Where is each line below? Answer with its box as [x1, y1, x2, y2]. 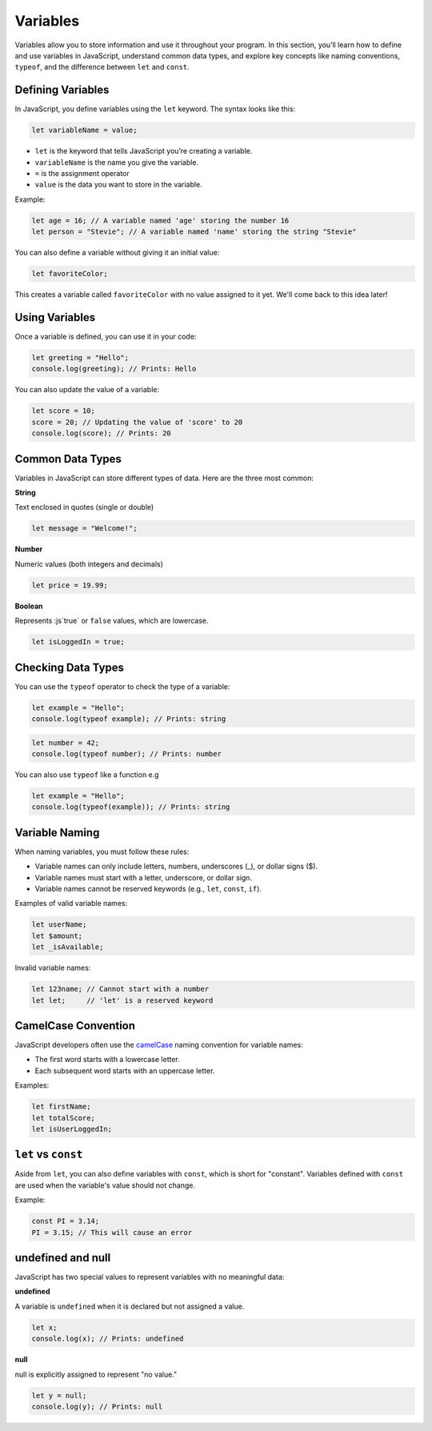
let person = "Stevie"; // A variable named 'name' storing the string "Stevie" [31, 227, 357, 236]
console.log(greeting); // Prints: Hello [31, 364, 197, 374]
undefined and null [14, 1251, 111, 1265]
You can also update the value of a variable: [14, 385, 160, 395]
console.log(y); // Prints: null [31, 1402, 163, 1411]
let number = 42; [31, 738, 100, 748]
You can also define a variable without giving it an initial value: [14, 248, 220, 258]
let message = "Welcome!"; [31, 524, 138, 533]
